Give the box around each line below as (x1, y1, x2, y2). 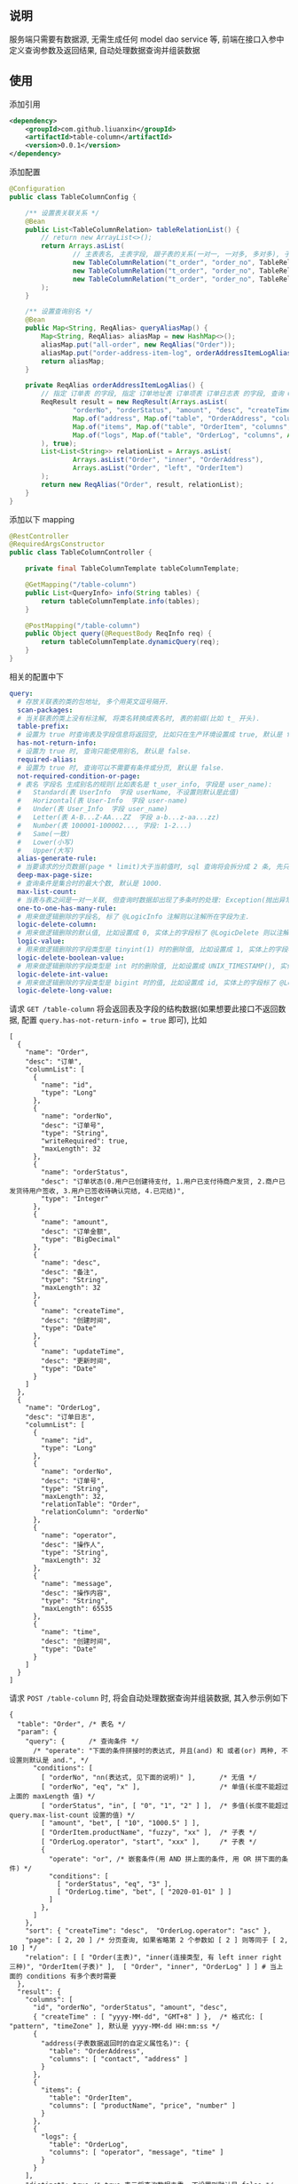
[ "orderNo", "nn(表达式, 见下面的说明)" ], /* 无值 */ (41, 1774, 257, 1782)
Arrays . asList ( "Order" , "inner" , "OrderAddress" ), (72, 456, 264, 465)
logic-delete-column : (17, 921, 98, 929)
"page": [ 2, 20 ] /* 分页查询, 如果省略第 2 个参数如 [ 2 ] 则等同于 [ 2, (25, 1936, 288, 1945)
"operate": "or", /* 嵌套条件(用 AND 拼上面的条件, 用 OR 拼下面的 (48, 1855, 282, 1864)
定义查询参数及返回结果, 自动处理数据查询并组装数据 (9, 44, 200, 55)
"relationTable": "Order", (41, 1500, 141, 1509)
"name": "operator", (41, 1531, 117, 1540)
